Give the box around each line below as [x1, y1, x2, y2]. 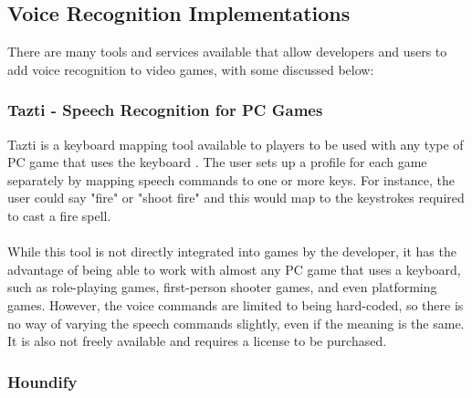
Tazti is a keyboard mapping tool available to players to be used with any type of [7, 134, 464, 153]
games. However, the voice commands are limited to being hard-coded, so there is [7, 295, 464, 314]
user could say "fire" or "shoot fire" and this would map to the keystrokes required [7, 188, 465, 207]
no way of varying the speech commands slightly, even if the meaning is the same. [7, 313, 465, 332]
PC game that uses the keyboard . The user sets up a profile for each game [7, 152, 427, 172]
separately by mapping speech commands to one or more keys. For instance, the [7, 170, 455, 189]
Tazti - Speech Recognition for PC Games [7, 99, 323, 121]
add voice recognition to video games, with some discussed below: [7, 59, 374, 79]
